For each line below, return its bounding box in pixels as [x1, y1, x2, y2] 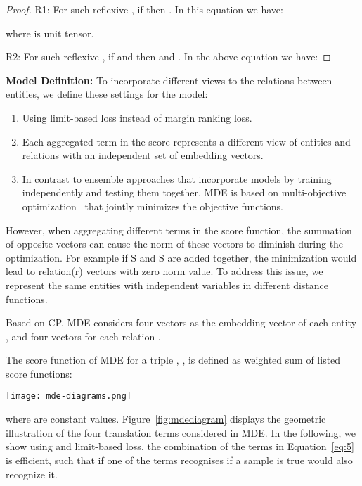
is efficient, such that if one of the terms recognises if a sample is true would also [6, 452, 353, 467]
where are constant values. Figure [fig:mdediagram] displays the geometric [6, 411, 326, 426]
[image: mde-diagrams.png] [6, 391, 131, 402]
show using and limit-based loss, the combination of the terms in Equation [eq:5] [6, 439, 354, 454]
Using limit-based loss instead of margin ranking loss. [22, 110, 252, 124]
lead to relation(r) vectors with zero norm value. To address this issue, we [6, 264, 323, 279]
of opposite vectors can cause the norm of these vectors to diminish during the [6, 236, 344, 251]
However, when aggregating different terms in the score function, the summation [6, 222, 352, 237]
